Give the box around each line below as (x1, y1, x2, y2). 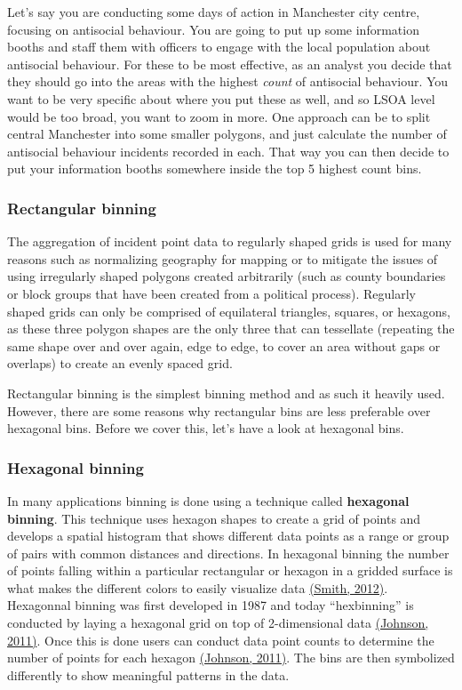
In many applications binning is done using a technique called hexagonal (7, 491, 410, 509)
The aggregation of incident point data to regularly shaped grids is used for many (7, 232, 452, 251)
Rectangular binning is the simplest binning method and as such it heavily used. (7, 383, 445, 402)
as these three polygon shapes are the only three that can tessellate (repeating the (7, 319, 455, 338)
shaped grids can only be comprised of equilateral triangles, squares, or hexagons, (7, 301, 450, 320)
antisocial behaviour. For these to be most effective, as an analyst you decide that (7, 54, 452, 73)
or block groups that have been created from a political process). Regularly (7, 284, 416, 302)
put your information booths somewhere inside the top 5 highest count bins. (7, 159, 422, 178)
